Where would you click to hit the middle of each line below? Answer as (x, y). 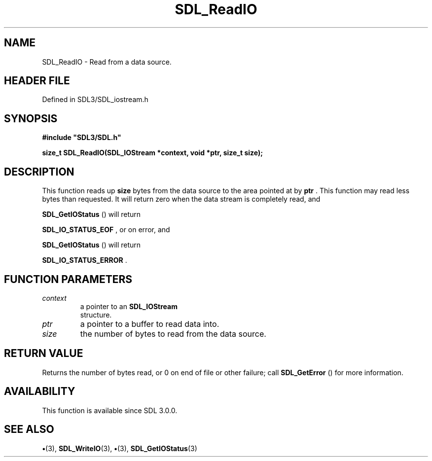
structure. (96, 315)
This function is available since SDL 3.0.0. (110, 410)
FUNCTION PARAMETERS (68, 279)
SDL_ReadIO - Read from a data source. (107, 62)
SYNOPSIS (31, 118)
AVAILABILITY (40, 391)
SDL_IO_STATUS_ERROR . (85, 260)
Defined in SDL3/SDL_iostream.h (95, 100)
